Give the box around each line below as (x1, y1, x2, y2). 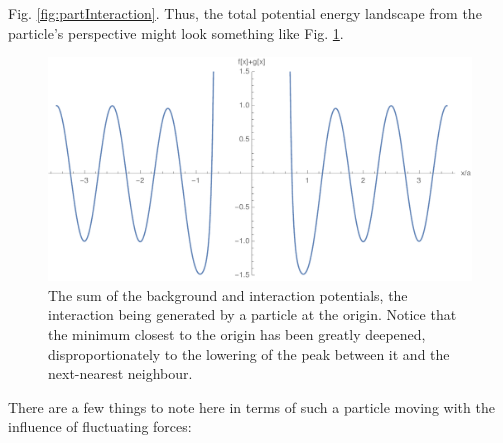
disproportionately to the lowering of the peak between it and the (48, 343, 450, 364)
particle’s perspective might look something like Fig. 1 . (8, 22, 344, 43)
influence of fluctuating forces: (8, 416, 192, 437)
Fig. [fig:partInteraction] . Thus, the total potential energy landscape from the (8, 3, 482, 23)
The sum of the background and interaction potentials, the (48, 284, 408, 305)
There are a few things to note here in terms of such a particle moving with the (8, 396, 495, 417)
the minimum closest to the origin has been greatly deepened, (48, 323, 426, 344)
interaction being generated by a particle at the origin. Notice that (48, 304, 457, 325)
